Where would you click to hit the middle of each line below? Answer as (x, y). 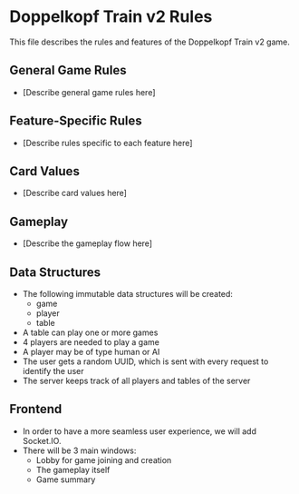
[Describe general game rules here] (89, 92)
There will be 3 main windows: (79, 450)
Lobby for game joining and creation (104, 459)
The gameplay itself (73, 469)
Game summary (66, 479)
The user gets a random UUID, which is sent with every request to (145, 361)
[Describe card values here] (74, 193)
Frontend (36, 409)
